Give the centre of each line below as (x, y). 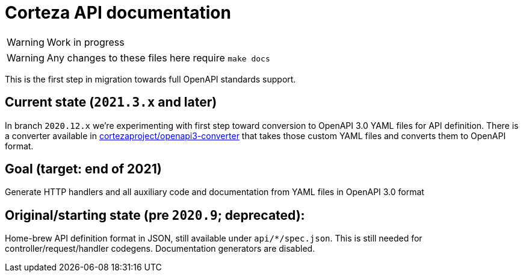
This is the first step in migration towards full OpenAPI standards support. (150, 79)
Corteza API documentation (118, 13)
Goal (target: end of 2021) (83, 169)
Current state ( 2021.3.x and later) (111, 102)
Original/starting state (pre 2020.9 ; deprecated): (155, 215)
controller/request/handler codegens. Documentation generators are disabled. (160, 249)
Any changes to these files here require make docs (158, 58)
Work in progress (85, 42)
